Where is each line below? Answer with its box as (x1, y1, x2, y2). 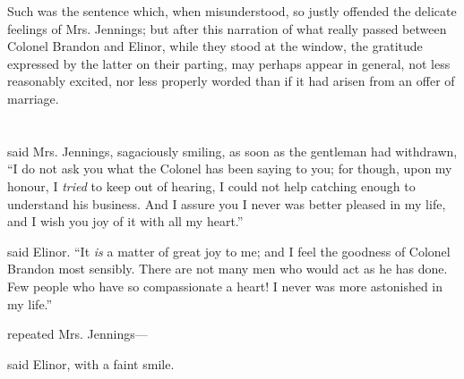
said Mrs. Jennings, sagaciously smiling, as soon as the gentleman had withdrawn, (7, 141, 458, 160)
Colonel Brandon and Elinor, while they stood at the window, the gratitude (7, 37, 423, 55)
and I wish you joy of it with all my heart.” (7, 212, 244, 231)
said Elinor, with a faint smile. (7, 354, 175, 373)
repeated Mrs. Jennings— (7, 324, 148, 343)
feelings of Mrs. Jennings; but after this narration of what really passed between (7, 19, 447, 38)
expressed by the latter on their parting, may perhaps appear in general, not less (7, 54, 451, 72)
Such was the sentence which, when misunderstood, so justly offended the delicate (7, 2, 457, 20)
